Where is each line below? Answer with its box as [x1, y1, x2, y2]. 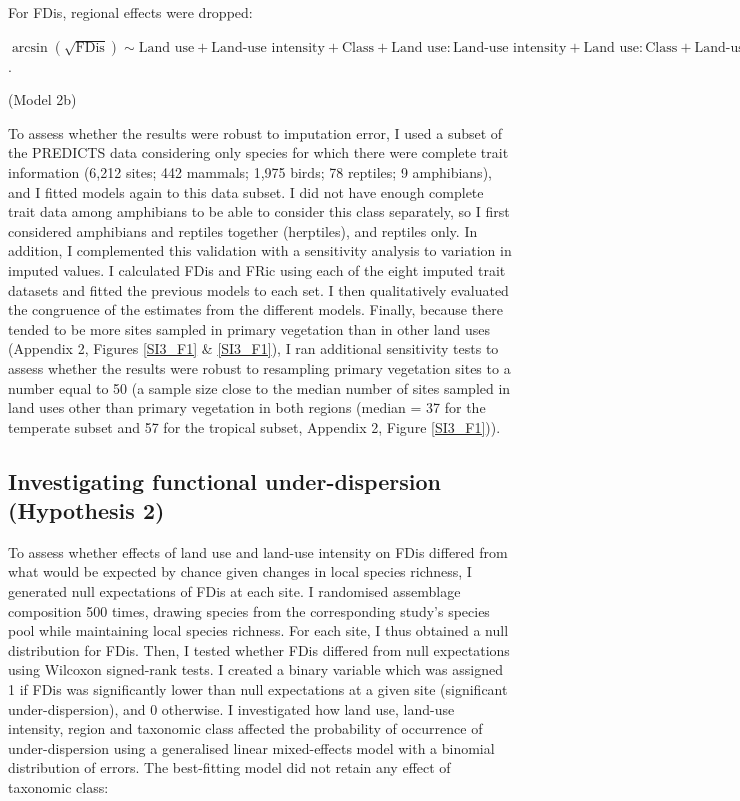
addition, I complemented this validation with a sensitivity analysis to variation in [8, 240, 512, 261]
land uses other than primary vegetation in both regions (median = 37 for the [8, 397, 486, 418]
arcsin [11, 40, 48, 55]
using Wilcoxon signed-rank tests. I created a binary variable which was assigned [8, 659, 503, 680]
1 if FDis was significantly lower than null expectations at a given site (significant [8, 679, 508, 700]
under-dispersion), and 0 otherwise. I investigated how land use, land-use [8, 698, 455, 719]
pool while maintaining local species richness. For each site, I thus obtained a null [8, 620, 509, 641]
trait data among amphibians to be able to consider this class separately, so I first [8, 201, 510, 222]
